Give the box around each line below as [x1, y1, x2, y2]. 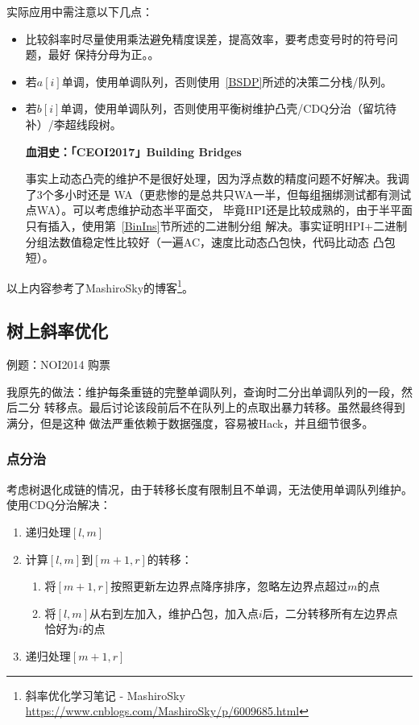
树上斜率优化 [6, 318, 108, 343]
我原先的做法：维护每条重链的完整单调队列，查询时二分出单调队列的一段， [6, 383, 401, 400]
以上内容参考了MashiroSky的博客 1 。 [6, 276, 193, 296]
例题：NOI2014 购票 [6, 356, 111, 373]
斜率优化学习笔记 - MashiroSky [25, 686, 185, 703]
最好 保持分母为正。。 [48, 46, 160, 63]
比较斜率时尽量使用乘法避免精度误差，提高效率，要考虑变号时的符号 [25, 30, 387, 47]
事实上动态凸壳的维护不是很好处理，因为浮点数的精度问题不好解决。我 [25, 170, 398, 187]
